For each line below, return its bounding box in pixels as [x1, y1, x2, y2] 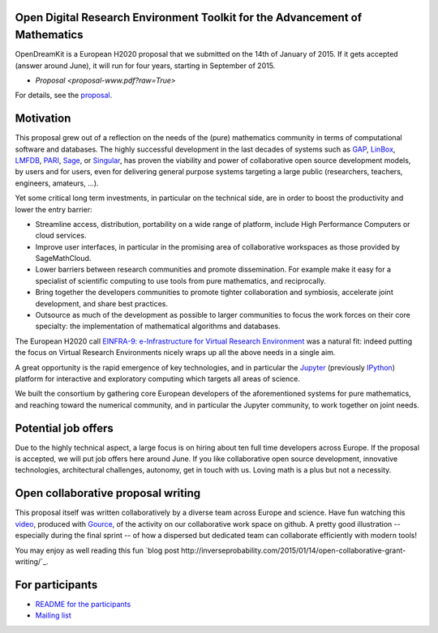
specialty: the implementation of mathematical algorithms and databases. [35, 321, 281, 331]
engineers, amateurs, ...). [15, 178, 99, 188]
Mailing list [35, 610, 72, 620]
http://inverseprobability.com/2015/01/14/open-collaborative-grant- [181, 545, 406, 555]
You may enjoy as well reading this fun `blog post [15, 545, 180, 555]
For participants [15, 578, 98, 592]
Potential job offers [15, 421, 114, 435]
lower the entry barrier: [15, 204, 92, 214]
